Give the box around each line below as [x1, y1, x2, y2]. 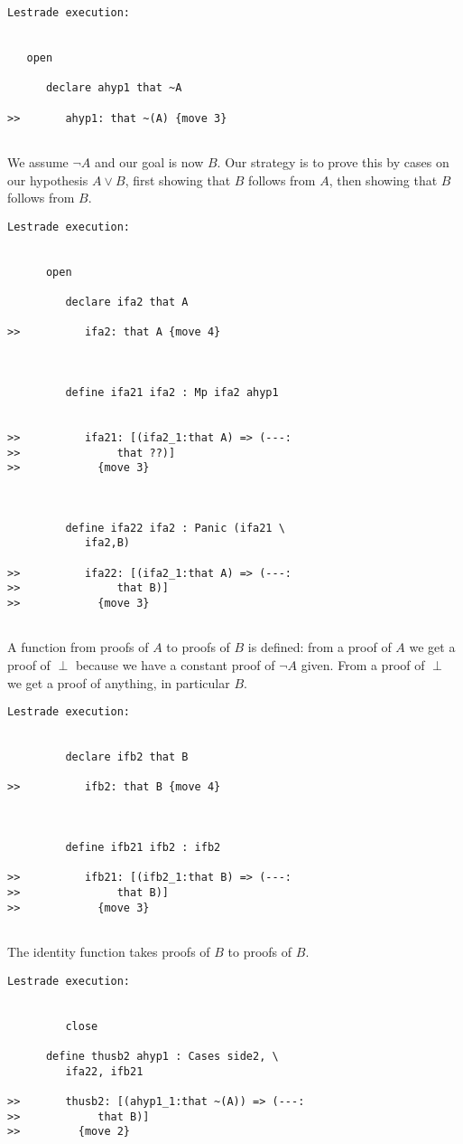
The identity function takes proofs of [7, 942, 210, 961]
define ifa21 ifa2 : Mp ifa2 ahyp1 [65, 385, 279, 399]
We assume [7, 152, 69, 171]
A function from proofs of [7, 638, 149, 657]
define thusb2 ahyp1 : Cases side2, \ [45, 1049, 279, 1063]
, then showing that [329, 170, 438, 189]
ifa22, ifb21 [65, 1064, 144, 1078]
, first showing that [125, 170, 231, 189]
